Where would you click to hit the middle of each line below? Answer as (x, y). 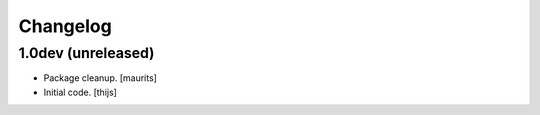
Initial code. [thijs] (80, 92)
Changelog (65, 26)
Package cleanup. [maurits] (100, 78)
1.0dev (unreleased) (86, 53)
